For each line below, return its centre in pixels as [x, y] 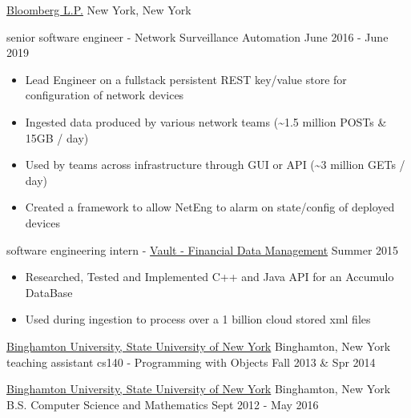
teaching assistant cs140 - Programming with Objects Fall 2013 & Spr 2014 [191, 362]
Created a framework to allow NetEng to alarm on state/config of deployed [210, 207]
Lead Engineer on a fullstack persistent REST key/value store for [186, 79]
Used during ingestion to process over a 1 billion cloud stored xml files [198, 319]
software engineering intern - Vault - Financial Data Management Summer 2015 [203, 249]
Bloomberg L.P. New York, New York [99, 10]
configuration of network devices [105, 95]
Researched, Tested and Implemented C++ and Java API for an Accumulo [210, 277]
